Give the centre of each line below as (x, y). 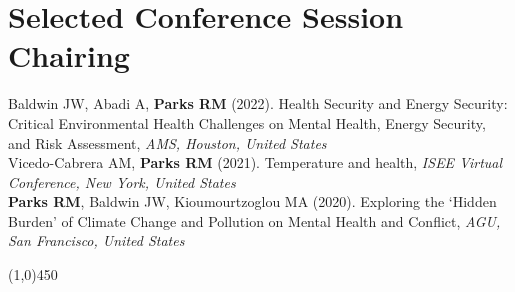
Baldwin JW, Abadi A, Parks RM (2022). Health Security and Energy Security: (258, 103)
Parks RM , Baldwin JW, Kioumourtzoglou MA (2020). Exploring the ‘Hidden (252, 201)
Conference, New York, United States (122, 181)
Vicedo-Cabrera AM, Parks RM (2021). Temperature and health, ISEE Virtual (255, 162)
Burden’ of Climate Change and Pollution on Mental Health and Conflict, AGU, (254, 220)
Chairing (69, 55)
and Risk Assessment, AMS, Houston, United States (167, 142)
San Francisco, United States (96, 240)
